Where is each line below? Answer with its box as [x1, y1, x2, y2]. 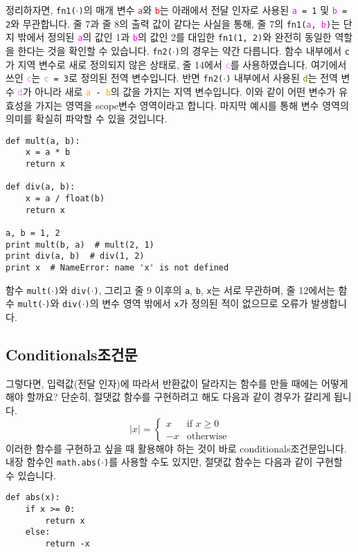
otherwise [186, 432, 227, 442]
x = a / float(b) [25, 194, 105, 204]
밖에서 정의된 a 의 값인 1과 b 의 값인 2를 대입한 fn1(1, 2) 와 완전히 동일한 [17, 30, 332, 44]
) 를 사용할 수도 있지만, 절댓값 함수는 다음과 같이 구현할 [104, 454, 343, 469]
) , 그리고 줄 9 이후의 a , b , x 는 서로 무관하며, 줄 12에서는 [93, 282, 335, 297]
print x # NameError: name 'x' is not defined [6, 263, 229, 273]
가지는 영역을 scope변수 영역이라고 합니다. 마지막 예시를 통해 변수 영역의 [35, 98, 349, 112]
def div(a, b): [6, 182, 75, 192]
